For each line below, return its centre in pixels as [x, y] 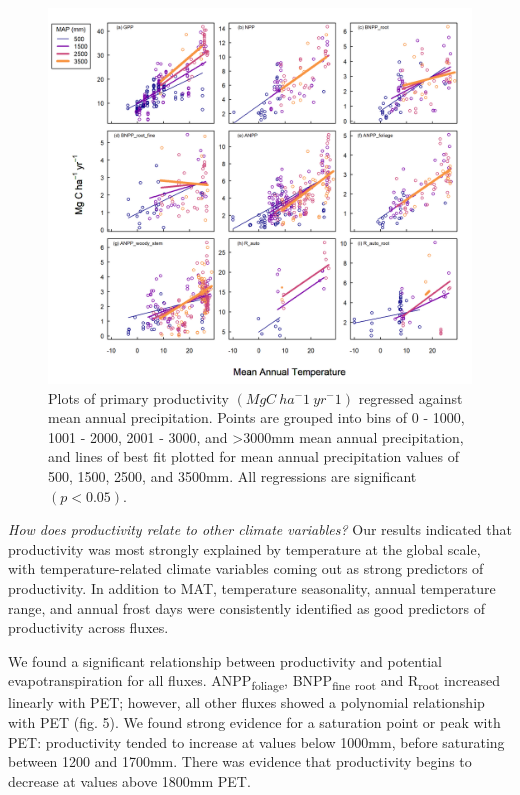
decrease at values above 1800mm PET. [129, 780]
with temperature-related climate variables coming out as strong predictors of [246, 568]
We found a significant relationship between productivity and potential [225, 660]
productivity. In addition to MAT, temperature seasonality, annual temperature [252, 587]
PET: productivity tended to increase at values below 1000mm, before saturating [256, 741]
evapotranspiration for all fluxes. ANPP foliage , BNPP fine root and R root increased [254, 682]
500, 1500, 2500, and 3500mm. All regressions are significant [232, 475]
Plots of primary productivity [138, 397]
